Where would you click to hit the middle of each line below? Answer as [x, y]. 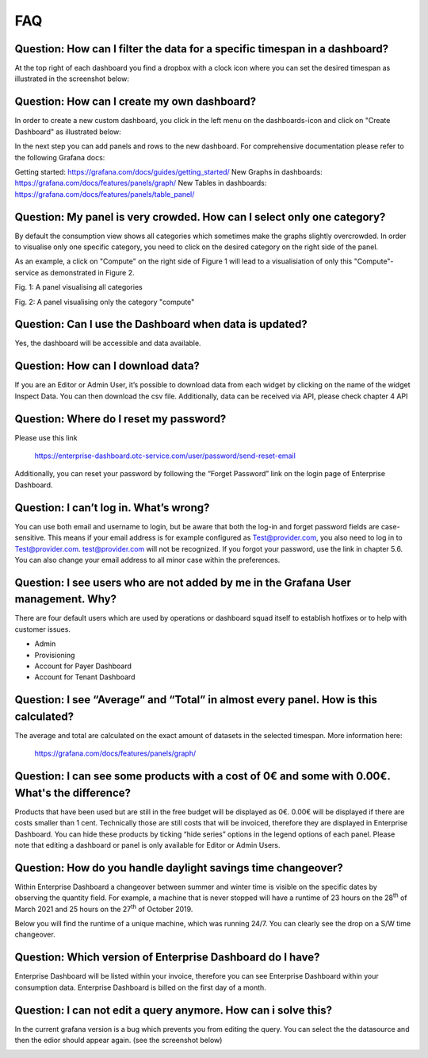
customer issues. [43, 629]
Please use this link [46, 437]
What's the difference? [73, 793]
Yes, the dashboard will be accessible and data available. [108, 343]
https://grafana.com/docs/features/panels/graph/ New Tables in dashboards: [141, 183]
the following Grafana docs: [60, 157]
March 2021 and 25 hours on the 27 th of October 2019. [104, 908]
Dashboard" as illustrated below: [68, 132]
